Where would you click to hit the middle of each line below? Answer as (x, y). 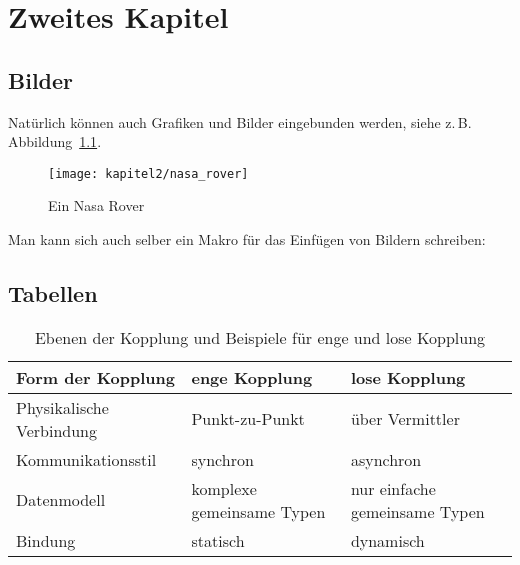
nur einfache (393, 488)
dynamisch (387, 540)
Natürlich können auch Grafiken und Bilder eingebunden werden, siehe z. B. (240, 121)
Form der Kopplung (95, 377)
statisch (218, 540)
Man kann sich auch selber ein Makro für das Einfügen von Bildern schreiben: (247, 239)
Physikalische (62, 407)
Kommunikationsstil (86, 459)
